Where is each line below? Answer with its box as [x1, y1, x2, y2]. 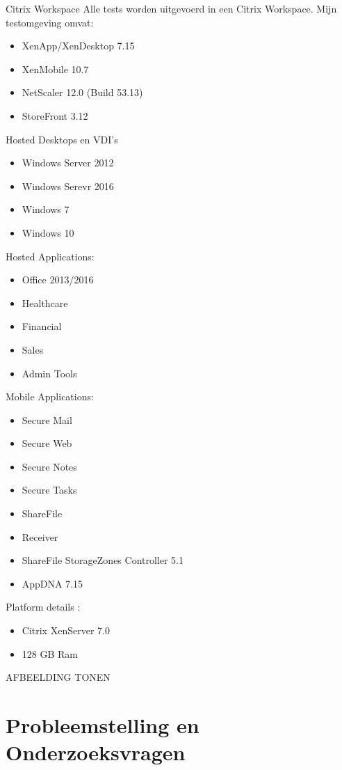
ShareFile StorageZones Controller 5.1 [22, 553, 184, 567]
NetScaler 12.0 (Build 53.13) [22, 85, 143, 100]
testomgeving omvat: [6, 15, 94, 29]
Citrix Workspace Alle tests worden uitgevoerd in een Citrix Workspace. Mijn [6, 1, 337, 15]
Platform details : [6, 599, 81, 614]
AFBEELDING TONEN [6, 670, 111, 684]
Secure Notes [22, 459, 77, 473]
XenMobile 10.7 [22, 61, 89, 76]
